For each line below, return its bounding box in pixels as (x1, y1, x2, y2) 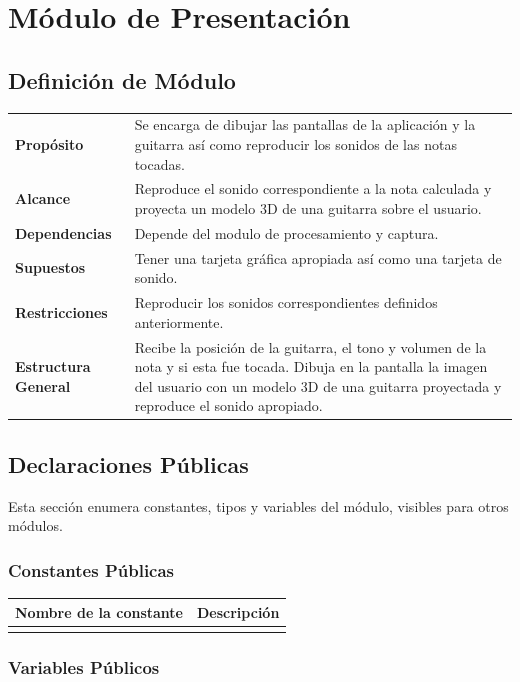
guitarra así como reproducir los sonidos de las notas (134, 133, 457, 154)
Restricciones (15, 301, 108, 322)
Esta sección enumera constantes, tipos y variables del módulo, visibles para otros (8, 495, 509, 516)
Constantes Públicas (8, 557, 175, 582)
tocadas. (134, 153, 185, 174)
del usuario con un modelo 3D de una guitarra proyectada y (134, 375, 502, 396)
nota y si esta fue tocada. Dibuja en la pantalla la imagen (134, 356, 488, 377)
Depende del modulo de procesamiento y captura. (134, 222, 439, 243)
